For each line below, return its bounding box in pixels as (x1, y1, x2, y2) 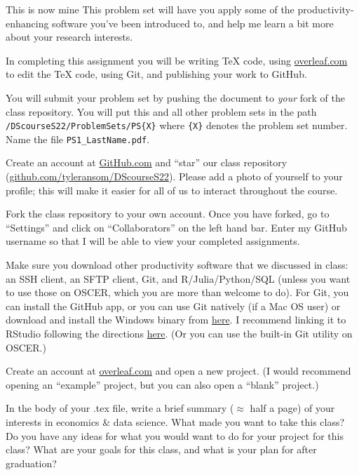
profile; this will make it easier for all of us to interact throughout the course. (6, 182, 338, 197)
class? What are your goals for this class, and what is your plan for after (6, 442, 317, 457)
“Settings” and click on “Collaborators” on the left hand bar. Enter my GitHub (6, 220, 347, 234)
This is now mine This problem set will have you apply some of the (6, 2, 294, 16)
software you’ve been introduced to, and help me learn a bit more (52, 15, 334, 30)
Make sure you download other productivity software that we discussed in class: (6, 257, 348, 272)
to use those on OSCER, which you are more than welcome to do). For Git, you (6, 285, 349, 300)
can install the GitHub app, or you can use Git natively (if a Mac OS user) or (6, 298, 341, 313)
